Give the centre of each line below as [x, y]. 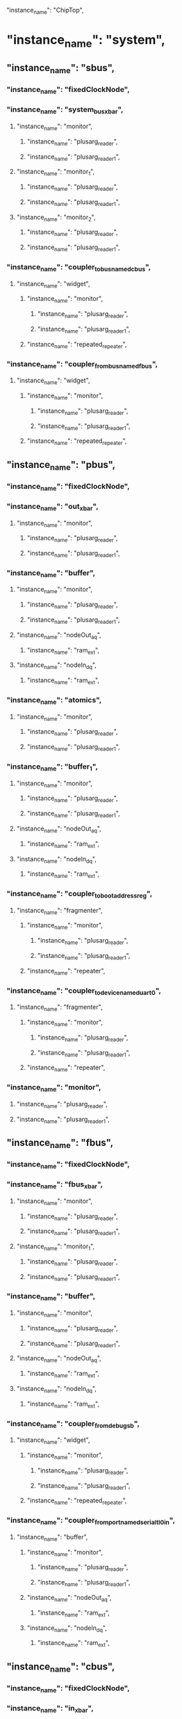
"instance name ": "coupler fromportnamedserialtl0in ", [91, 1521]
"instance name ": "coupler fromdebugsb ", [73, 1424]
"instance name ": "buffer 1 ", [52, 767]
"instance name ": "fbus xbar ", [55, 1185]
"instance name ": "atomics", [54, 700]
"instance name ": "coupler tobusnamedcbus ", [79, 268]
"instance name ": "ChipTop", [45, 11]
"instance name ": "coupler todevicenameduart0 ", [84, 991]
